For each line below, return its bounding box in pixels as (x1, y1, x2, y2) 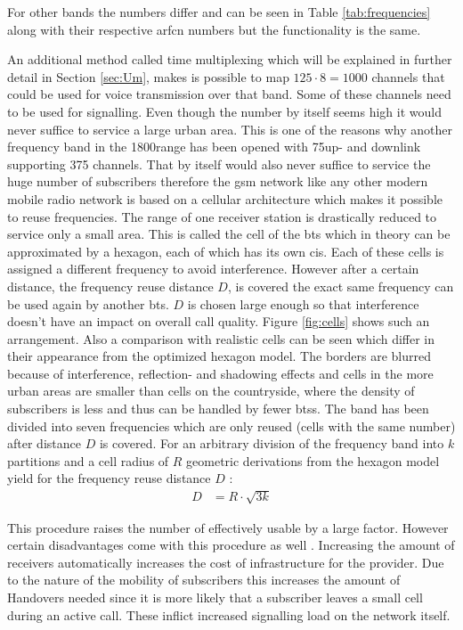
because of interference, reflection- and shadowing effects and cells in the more (7, 364, 434, 382)
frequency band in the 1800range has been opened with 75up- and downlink (7, 137, 421, 156)
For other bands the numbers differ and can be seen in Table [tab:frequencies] (7, 3, 431, 20)
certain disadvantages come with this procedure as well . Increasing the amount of (7, 536, 455, 554)
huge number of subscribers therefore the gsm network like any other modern (7, 172, 428, 191)
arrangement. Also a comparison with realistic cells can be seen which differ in (7, 329, 435, 348)
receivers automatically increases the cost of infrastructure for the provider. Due (7, 552, 444, 571)
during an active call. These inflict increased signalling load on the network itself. (7, 605, 451, 624)
